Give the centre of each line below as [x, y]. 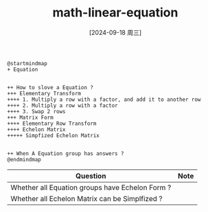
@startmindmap [27, 63]
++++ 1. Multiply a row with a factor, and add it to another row [104, 99]
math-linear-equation [115, 13]
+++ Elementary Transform [44, 93]
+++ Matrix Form [30, 117]
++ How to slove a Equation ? [50, 87]
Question [91, 176]
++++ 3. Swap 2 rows [37, 111]
